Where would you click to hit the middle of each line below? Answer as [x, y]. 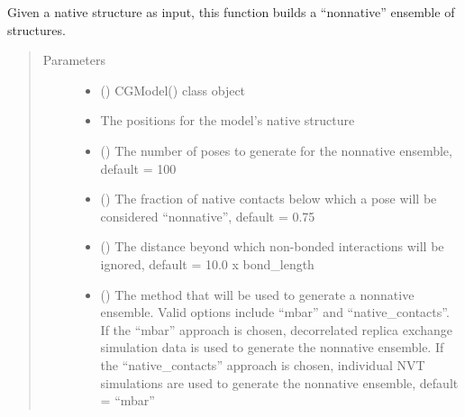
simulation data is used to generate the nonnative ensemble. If [272, 347]
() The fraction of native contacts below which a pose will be [269, 199]
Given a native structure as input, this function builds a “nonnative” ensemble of [231, 12]
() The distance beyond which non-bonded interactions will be [272, 246]
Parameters [74, 60]
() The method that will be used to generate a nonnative [257, 294]
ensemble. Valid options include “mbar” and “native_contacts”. [275, 312]
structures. [36, 29]
